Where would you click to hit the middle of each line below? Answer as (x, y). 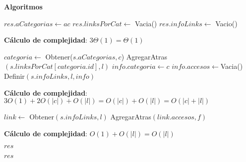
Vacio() (226, 23)
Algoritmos (23, 6)
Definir (14, 76)
